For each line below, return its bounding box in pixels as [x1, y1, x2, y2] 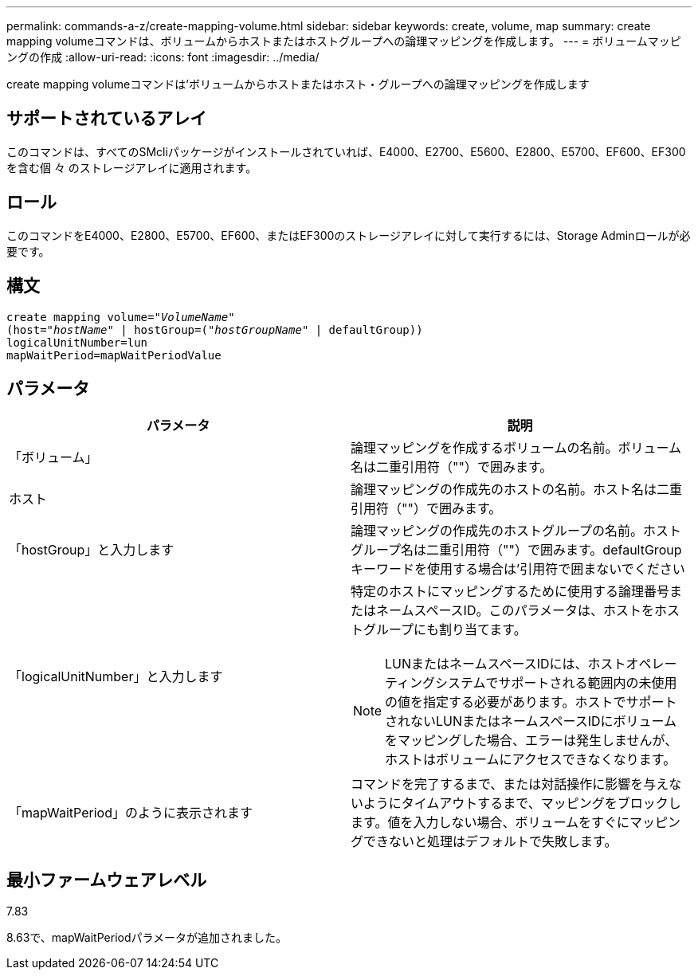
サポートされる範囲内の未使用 [498, 675, 677, 692]
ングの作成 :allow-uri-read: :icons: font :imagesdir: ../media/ [6, 50, 320, 64]
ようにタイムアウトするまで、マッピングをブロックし [363, 795, 681, 812]
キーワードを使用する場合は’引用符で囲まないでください [351, 561, 685, 578]
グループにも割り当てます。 [363, 621, 527, 638]
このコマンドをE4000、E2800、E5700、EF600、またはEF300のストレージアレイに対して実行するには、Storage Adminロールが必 [6, 228, 691, 242]
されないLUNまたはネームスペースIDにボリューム [385, 713, 677, 730]
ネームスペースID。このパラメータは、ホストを [376, 602, 654, 619]
